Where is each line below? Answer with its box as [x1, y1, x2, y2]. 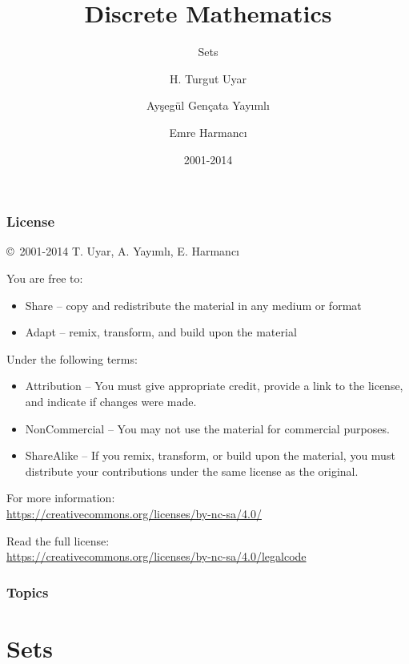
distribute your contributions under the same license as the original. [25, 462, 359, 479]
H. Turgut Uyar [169, 70, 247, 87]
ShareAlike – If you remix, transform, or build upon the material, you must [25, 447, 395, 464]
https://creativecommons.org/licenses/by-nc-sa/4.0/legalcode [6, 548, 307, 565]
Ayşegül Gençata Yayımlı [146, 97, 270, 114]
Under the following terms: [6, 350, 138, 367]
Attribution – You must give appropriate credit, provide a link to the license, [25, 377, 403, 394]
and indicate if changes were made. [25, 392, 197, 409]
